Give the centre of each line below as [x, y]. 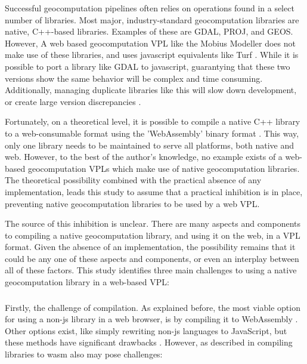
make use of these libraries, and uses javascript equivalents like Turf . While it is [152, 55]
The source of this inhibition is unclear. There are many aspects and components [153, 223]
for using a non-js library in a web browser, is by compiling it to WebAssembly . [151, 319]
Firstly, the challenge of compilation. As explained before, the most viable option [153, 307]
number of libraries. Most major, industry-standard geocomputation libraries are [152, 19]
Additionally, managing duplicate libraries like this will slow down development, [151, 90]
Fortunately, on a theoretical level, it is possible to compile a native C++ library [153, 121]
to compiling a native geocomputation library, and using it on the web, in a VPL [153, 235]
